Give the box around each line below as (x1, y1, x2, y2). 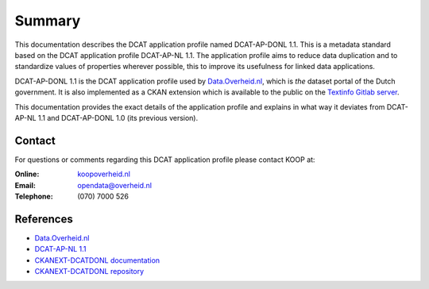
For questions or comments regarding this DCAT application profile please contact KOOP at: (14, 155, 315, 164)
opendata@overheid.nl (77, 180, 153, 190)
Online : (14, 169, 40, 179)
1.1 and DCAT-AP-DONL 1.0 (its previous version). (37, 113, 199, 122)
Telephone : (14, 191, 53, 201)
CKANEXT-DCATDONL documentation (34, 255, 160, 265)
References (14, 212, 73, 225)
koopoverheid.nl (77, 169, 131, 179)
